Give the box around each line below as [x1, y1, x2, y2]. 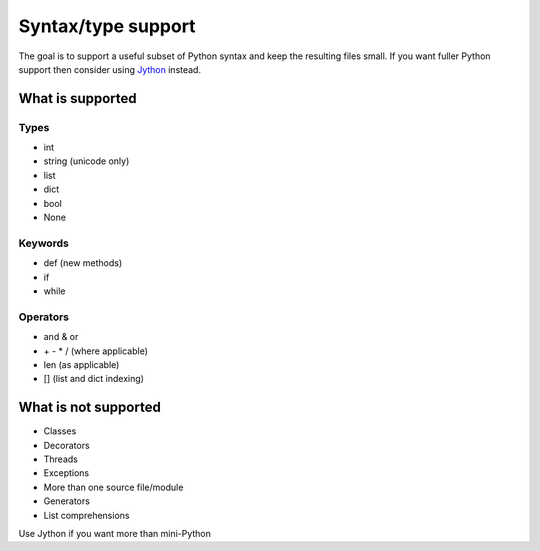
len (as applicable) [43, 358, 120, 370]
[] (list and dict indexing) [43, 373, 145, 385]
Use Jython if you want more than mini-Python [18, 527, 212, 539]
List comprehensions [43, 509, 130, 521]
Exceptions [43, 467, 90, 479]
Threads [43, 453, 79, 465]
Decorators [43, 439, 90, 451]
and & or [43, 331, 79, 343]
